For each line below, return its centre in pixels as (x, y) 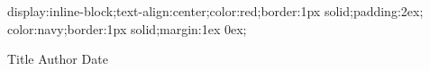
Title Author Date (58, 59)
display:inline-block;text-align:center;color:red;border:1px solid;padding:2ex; (215, 11)
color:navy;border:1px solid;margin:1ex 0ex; (127, 28)
